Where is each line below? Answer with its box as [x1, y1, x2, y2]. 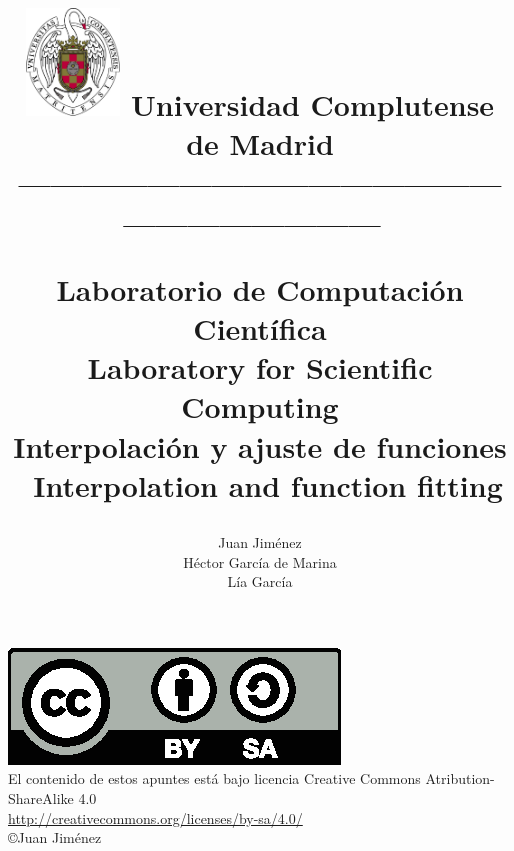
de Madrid [186, 123, 334, 164]
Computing [181, 386, 339, 427]
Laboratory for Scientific [87, 347, 433, 388]
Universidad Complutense [131, 84, 495, 125]
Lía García [227, 571, 293, 592]
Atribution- [425, 768, 495, 789]
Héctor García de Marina [183, 551, 337, 572]
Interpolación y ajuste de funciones [13, 425, 507, 466]
